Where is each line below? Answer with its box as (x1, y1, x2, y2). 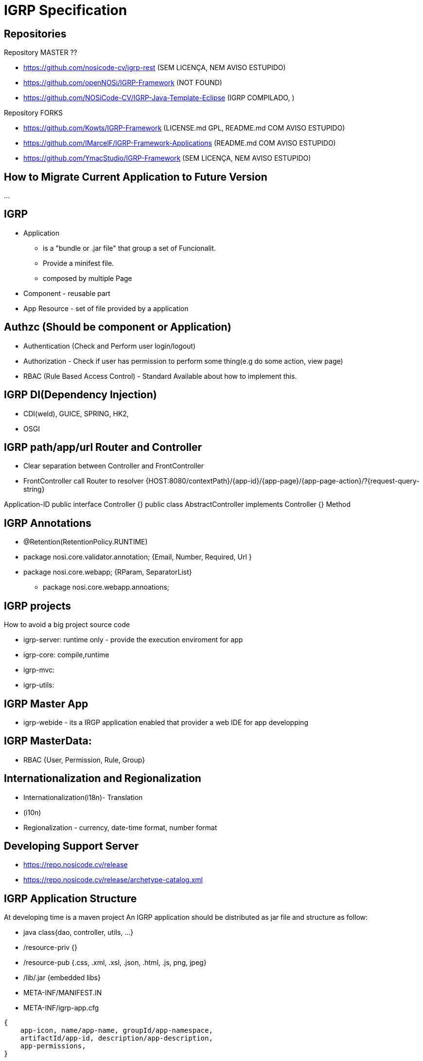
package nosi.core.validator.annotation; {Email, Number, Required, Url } (23, 553, 252, 561)
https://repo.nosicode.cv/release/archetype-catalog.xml (23, 875, 203, 884)
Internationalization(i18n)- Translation (23, 793, 143, 801)
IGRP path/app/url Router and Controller (4, 441, 202, 453)
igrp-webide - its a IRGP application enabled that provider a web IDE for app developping (23, 718, 308, 726)
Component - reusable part (23, 289, 110, 298)
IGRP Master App (4, 697, 88, 710)
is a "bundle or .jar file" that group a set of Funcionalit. (43, 243, 216, 252)
